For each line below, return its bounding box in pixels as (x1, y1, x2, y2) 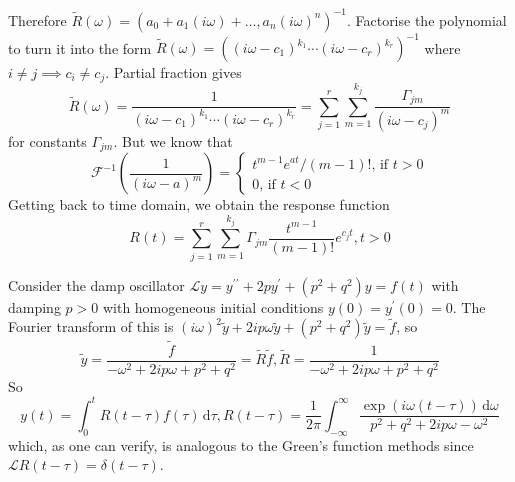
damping (8, 296, 61, 317)
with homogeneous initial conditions (102, 296, 324, 317)
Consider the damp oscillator (8, 274, 185, 295)
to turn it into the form (8, 37, 152, 57)
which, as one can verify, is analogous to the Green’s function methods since (8, 434, 474, 455)
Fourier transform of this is (8, 316, 174, 337)
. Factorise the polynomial (346, 9, 507, 30)
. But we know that (113, 130, 233, 151)
